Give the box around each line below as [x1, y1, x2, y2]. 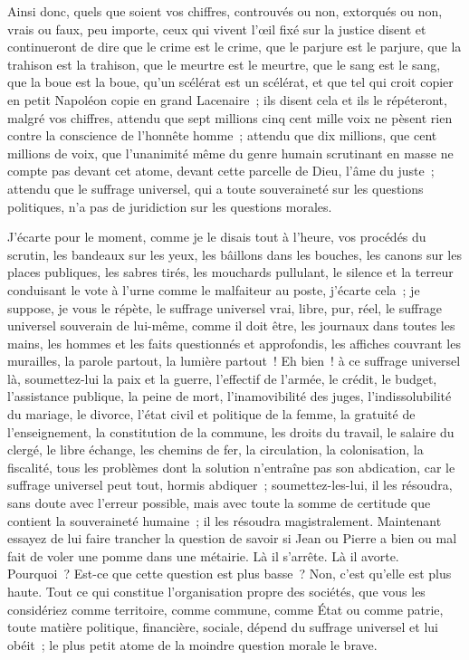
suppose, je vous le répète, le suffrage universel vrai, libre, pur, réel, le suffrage [7, 298, 442, 317]
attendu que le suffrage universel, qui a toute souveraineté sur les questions [7, 178, 424, 197]
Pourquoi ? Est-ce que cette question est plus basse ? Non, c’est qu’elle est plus [7, 564, 452, 583]
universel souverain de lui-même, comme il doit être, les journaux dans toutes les [7, 316, 455, 335]
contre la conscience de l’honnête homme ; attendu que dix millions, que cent [7, 126, 437, 145]
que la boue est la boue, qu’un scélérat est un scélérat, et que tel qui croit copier [7, 72, 454, 91]
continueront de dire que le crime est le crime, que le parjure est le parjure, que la [7, 37, 462, 56]
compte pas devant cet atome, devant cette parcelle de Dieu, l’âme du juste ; [7, 161, 435, 180]
